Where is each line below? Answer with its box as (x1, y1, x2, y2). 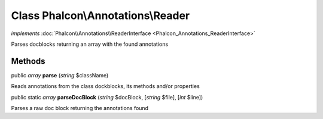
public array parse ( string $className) (11, 71, 109, 79)
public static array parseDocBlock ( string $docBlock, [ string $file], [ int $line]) (11, 93, 203, 101)
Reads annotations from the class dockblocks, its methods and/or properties (11, 83, 200, 90)
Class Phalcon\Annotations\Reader (11, 9, 190, 22)
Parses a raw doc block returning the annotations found (11, 105, 149, 112)
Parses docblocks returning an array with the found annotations (11, 40, 169, 48)
